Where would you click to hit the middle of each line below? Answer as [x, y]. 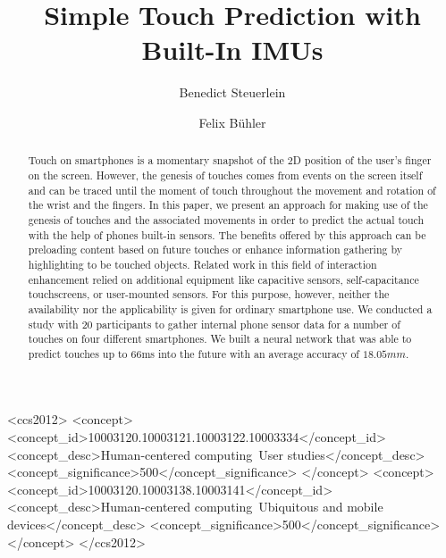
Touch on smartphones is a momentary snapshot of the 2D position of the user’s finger [230, 160]
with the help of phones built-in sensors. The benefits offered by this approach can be [227, 234]
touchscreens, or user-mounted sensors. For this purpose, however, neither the [209, 294]
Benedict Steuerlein [232, 92]
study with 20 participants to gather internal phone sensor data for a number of [214, 324]
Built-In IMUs [232, 50]
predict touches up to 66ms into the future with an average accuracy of [194, 353]
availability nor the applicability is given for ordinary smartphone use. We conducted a [230, 308]
